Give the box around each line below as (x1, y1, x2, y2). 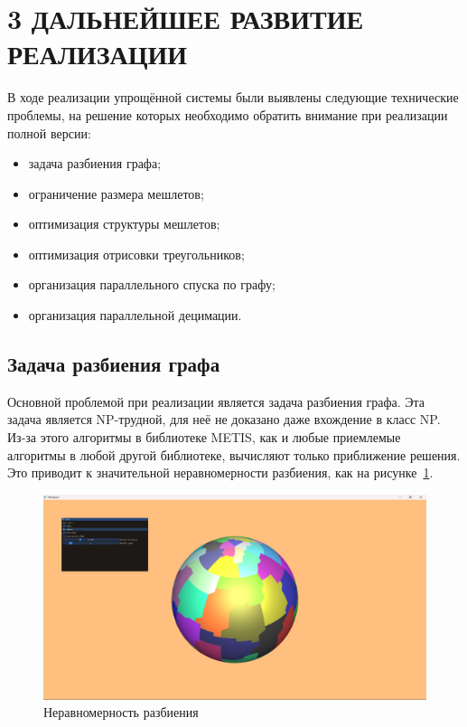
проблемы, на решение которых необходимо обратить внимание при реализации (7, 105, 448, 124)
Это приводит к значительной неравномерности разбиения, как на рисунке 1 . (7, 463, 434, 482)
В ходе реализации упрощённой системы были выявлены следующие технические (7, 88, 459, 107)
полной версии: (7, 123, 91, 142)
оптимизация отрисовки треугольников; (28, 244, 245, 263)
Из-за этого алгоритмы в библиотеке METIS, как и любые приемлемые (7, 428, 401, 447)
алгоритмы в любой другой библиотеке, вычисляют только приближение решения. (7, 445, 461, 464)
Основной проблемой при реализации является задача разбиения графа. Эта (7, 392, 425, 411)
